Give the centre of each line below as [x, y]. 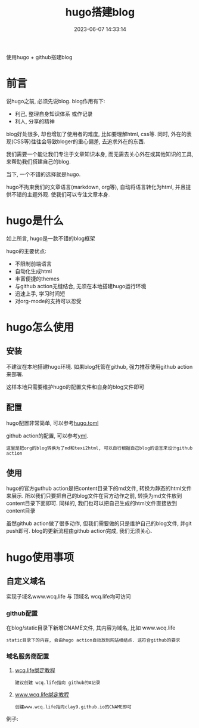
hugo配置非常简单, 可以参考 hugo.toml [52, 423]
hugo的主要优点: [26, 251]
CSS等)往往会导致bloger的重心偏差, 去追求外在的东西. [79, 141]
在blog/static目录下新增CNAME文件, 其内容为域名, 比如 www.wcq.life [91, 628]
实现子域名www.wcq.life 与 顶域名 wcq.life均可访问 [69, 597]
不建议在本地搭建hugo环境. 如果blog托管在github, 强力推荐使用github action [99, 366]
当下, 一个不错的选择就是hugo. [43, 174]
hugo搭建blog [100, 12]
